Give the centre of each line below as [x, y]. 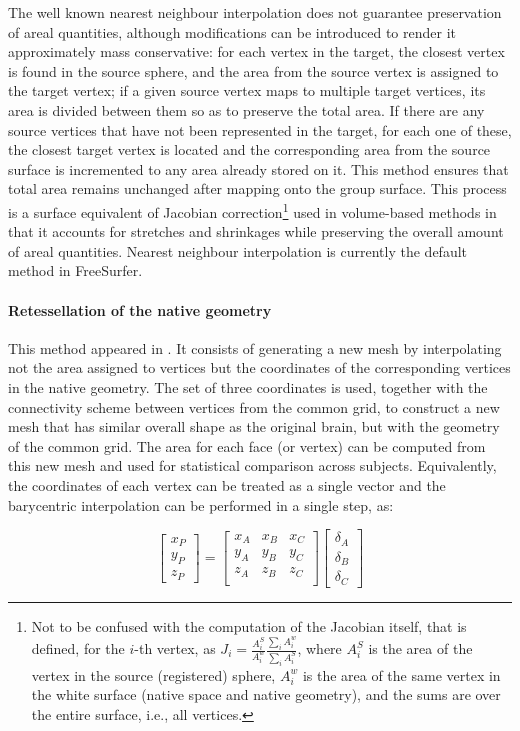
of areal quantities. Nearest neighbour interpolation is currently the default [238, 250]
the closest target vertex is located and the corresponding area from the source [249, 149]
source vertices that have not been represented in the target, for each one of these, [260, 129]
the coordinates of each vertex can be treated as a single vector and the [227, 484]
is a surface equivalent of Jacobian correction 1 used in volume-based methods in [252, 210]
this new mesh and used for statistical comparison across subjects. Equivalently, [252, 465]
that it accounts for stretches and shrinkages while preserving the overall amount [256, 231]
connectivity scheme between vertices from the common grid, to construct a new [254, 406]
